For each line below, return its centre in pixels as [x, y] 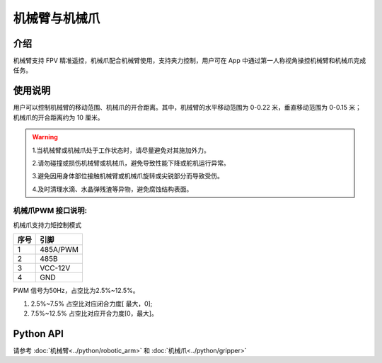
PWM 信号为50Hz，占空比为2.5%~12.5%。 [76, 291]
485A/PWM [59, 250]
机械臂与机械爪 [57, 18]
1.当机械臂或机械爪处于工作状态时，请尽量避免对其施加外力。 [121, 150]
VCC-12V [55, 268]
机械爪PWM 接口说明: [50, 211]
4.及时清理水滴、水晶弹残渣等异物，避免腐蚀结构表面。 [112, 189]
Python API [38, 334]
